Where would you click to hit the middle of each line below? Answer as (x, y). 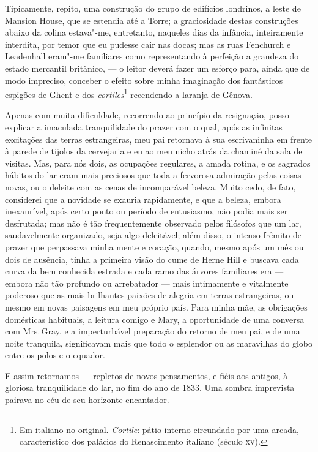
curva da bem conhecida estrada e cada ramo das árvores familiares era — (144, 271)
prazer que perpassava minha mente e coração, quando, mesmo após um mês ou (154, 247)
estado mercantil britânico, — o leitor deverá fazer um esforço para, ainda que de (157, 68)
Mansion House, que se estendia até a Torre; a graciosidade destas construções (152, 20)
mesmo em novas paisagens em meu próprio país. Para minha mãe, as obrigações (156, 307)
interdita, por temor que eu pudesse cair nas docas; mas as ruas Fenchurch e (148, 44)
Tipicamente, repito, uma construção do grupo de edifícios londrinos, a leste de (153, 8)
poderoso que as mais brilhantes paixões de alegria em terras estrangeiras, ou (150, 295)
